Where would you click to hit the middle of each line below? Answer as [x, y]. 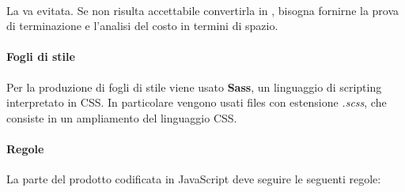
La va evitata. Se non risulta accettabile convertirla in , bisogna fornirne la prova [203, 10]
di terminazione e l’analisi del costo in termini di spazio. [142, 26]
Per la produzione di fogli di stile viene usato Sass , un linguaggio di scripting [194, 87]
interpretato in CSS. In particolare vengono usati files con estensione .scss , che [197, 102]
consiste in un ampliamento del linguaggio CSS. [122, 117]
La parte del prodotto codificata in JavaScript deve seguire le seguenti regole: [194, 179]
